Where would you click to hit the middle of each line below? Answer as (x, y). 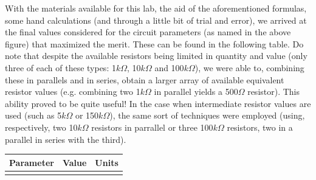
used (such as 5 (33, 115)
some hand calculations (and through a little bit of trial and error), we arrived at (156, 20)
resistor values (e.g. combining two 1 (73, 92)
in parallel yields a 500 (196, 92)
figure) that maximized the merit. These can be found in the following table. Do (154, 43)
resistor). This (274, 92)
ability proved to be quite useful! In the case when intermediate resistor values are (158, 103)
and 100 (169, 67)
